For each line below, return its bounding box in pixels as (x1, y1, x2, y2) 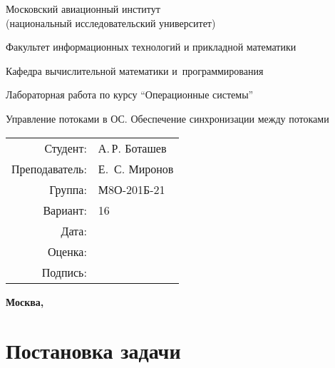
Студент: (44, 139, 87, 156)
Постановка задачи (6, 336, 181, 365)
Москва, (6, 294, 44, 309)
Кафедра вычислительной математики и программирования (6, 63, 264, 78)
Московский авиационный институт (6, 1, 160, 16)
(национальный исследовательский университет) (6, 15, 216, 30)
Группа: (49, 180, 87, 198)
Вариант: (43, 201, 87, 218)
